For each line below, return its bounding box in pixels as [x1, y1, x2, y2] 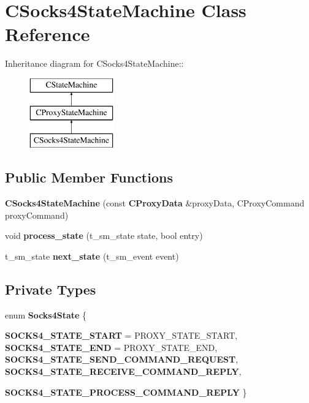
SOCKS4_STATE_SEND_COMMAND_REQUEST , [5, 353, 238, 366]
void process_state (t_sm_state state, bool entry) [5, 229, 203, 242]
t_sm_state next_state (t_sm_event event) [5, 249, 179, 262]
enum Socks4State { [5, 308, 87, 321]
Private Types [5, 279, 96, 298]
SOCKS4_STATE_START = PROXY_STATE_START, [5, 329, 238, 342]
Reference [5, 21, 90, 47]
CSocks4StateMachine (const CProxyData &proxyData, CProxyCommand [5, 197, 305, 209]
